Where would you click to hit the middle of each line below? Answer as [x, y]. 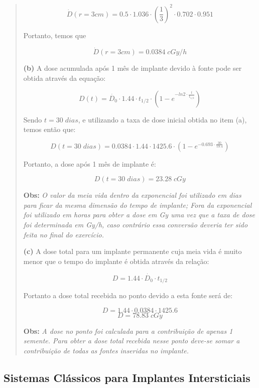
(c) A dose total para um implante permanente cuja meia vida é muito [133, 251]
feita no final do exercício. [63, 234]
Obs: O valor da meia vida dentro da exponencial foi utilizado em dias [132, 195]
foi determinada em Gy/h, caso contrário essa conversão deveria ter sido [136, 225]
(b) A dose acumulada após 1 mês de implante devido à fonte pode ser [133, 68]
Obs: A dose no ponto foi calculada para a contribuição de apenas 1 [128, 331]
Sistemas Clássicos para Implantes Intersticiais [127, 377]
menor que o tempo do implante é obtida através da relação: [116, 261]
